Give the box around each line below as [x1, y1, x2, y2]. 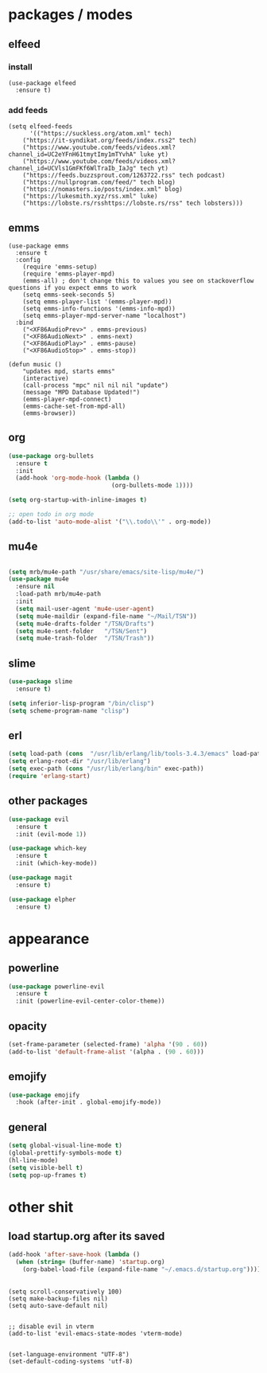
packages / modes [8, 6, 133, 24]
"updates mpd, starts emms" [22, 367, 115, 375]
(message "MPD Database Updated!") [22, 388, 141, 396]
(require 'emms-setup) [22, 263, 98, 271]
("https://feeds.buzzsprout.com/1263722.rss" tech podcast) [22, 171, 226, 180]
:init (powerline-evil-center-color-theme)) [15, 997, 165, 1005]
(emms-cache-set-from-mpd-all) [22, 402, 126, 410]
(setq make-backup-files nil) [8, 1294, 109, 1303]
